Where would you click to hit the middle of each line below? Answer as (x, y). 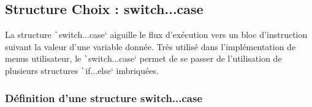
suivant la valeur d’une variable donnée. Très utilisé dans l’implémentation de (150, 46)
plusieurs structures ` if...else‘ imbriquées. (82, 71)
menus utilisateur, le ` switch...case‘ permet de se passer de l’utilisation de (143, 58)
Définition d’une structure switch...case (104, 98)
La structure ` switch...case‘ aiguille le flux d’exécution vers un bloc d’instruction (156, 35)
